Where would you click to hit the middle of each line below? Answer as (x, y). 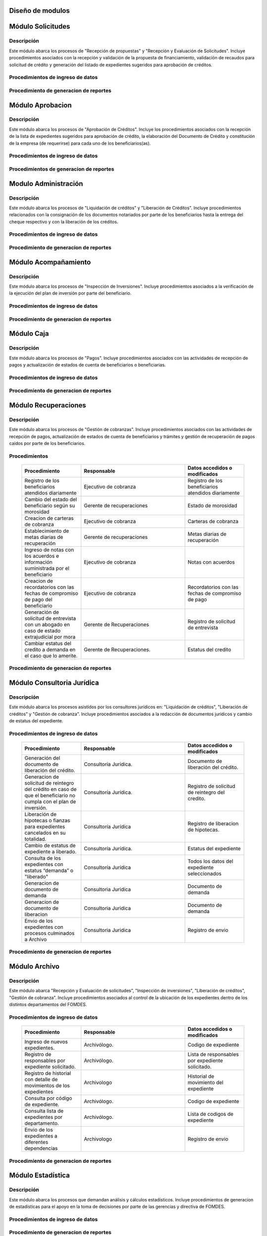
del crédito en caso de (50, 790)
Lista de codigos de (211, 1114)
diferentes (36, 1142)
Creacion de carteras (49, 518)
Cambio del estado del (51, 499)
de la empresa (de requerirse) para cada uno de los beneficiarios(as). (80, 143)
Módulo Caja (29, 334)
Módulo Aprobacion (40, 105)
